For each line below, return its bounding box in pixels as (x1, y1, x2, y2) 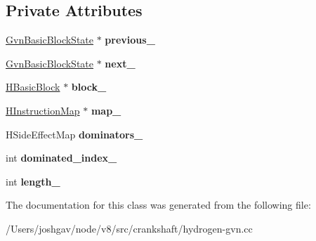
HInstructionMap (6, 103, 80, 117)
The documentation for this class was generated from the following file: (6, 197, 311, 212)
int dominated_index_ (6, 150, 117, 165)
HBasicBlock (6, 79, 60, 94)
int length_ (6, 174, 60, 188)
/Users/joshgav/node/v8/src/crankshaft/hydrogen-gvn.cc (6, 221, 253, 235)
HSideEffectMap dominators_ (6, 126, 143, 141)
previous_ (105, 32, 155, 47)
